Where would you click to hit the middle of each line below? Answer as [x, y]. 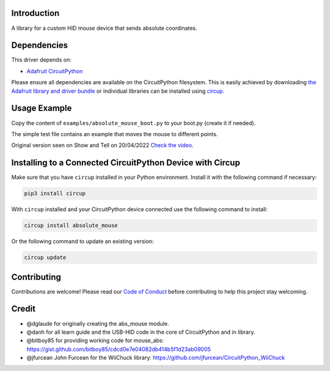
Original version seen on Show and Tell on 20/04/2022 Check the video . [102, 145]
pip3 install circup [55, 193]
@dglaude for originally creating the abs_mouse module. [98, 323]
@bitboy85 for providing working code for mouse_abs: [95, 340]
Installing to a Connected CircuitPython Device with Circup [126, 163]
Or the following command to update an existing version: [82, 242]
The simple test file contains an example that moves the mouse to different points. [115, 134]
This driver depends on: [41, 60]
